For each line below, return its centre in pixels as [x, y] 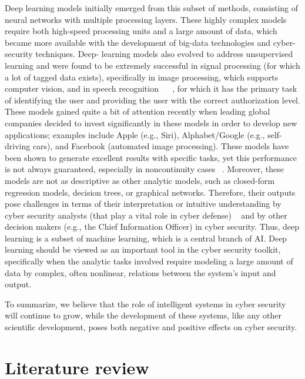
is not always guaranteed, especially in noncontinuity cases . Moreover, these [144, 169]
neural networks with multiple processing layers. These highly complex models [146, 19]
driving [18, 146]
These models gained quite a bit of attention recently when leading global [138, 111]
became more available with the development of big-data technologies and [138, 42]
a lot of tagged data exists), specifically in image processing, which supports [142, 77]
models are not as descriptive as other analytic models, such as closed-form [140, 180]
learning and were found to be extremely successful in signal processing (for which [152, 65]
